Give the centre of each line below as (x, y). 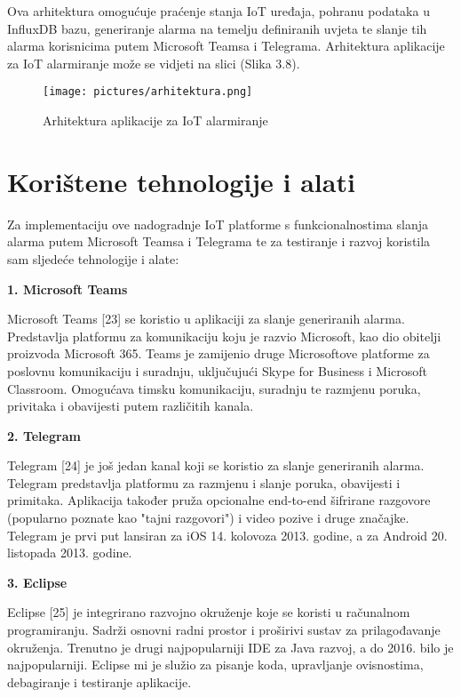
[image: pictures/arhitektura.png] (148, 92)
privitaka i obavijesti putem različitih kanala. (131, 406)
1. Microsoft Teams (68, 288)
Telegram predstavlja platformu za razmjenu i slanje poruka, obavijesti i (204, 482)
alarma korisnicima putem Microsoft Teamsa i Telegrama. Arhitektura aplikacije (226, 46)
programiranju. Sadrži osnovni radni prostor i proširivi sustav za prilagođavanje (224, 630)
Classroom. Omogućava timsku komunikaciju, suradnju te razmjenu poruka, (214, 388)
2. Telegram (44, 435)
